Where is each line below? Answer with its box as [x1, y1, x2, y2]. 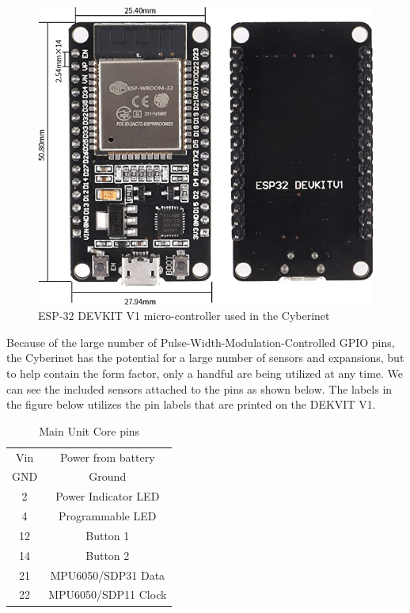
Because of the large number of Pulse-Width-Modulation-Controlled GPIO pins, [6, 333, 395, 350]
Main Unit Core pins [39, 422, 140, 439]
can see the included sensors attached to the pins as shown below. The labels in [6, 380, 393, 397]
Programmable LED [59, 508, 157, 524]
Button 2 [85, 546, 130, 563]
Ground [89, 468, 127, 485]
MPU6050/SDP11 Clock [48, 586, 167, 603]
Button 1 [85, 527, 130, 543]
